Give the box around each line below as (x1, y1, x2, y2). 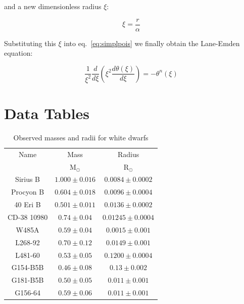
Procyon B (11, 186, 44, 197)
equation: (4, 48, 33, 58)
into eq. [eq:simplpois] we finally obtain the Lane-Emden (64, 37, 240, 48)
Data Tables (4, 102, 89, 123)
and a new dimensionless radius (4, 1, 102, 11)
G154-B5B (11, 262, 44, 273)
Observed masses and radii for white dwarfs (13, 132, 149, 142)
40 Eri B (14, 199, 41, 210)
